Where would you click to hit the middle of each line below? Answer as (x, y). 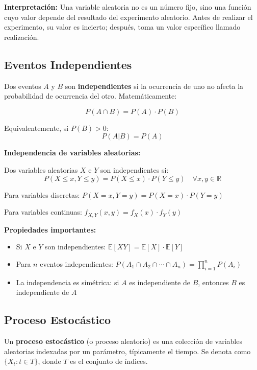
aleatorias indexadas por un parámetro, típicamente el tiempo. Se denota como (127, 351)
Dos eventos (23, 86)
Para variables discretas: (42, 194)
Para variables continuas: (43, 212)
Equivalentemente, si (36, 128)
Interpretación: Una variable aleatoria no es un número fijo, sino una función (128, 7)
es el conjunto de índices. (109, 361)
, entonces (213, 282)
